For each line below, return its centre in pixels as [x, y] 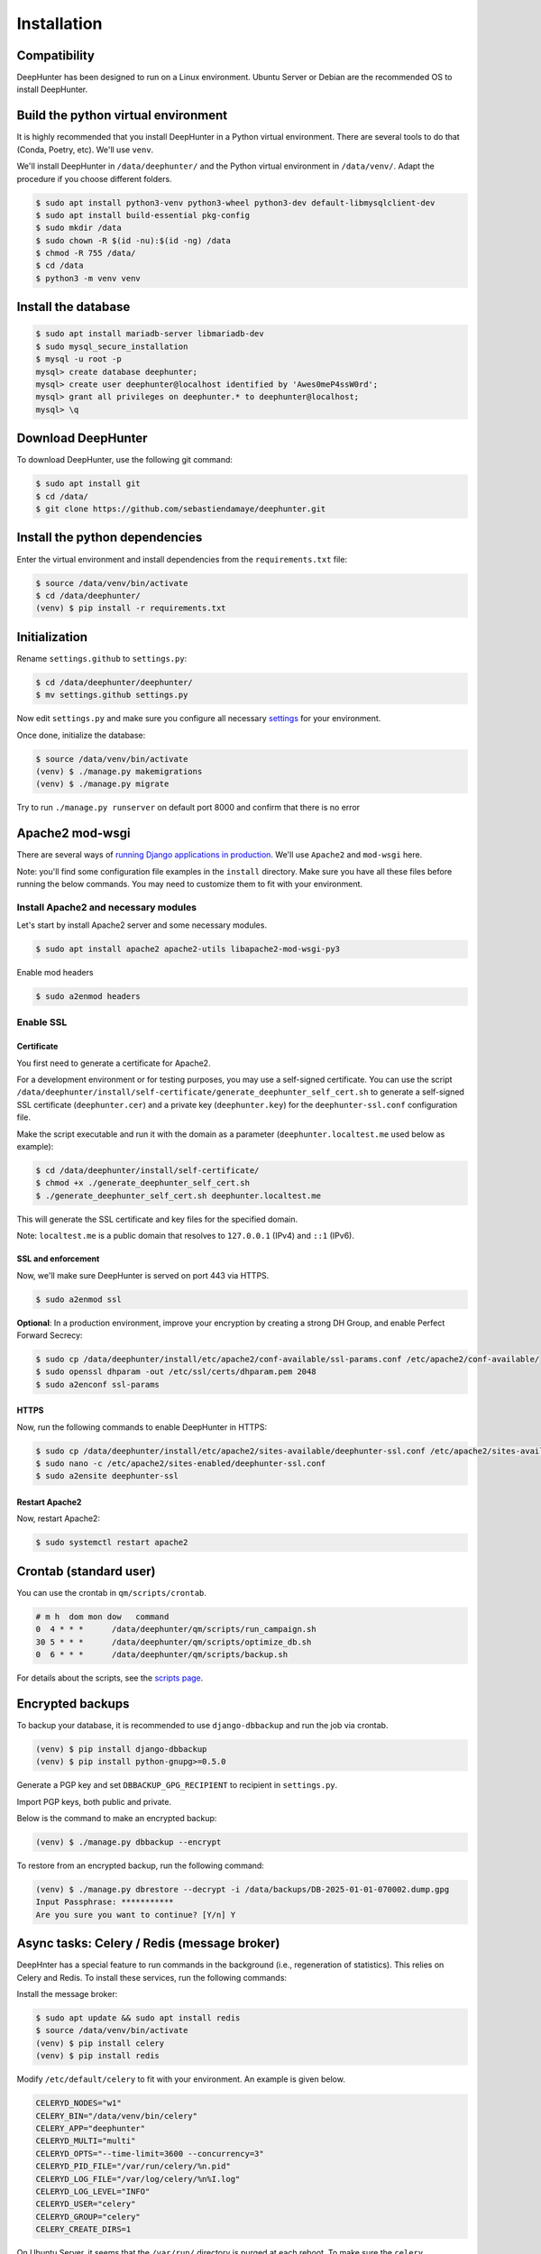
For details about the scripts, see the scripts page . [110, 1678]
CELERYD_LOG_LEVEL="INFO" [93, 2191]
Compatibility [55, 55]
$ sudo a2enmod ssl [78, 1299]
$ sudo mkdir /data [78, 228]
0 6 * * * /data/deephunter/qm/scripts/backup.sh [162, 1655]
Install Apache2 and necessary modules [107, 907]
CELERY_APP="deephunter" [91, 2128]
